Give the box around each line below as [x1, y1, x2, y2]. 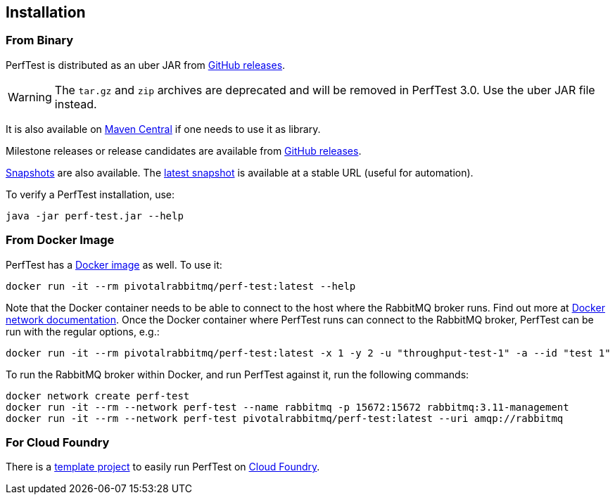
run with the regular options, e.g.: [6, 325, 160, 338]
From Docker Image [6, 233, 115, 248]
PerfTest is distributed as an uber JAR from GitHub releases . [6, 58, 286, 71]
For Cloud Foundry [6, 435, 110, 449]
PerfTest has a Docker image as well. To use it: [6, 258, 222, 271]
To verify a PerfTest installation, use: [6, 188, 175, 200]
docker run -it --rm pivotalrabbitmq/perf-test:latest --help [6, 280, 356, 292]
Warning [8, 89, 52, 104]
